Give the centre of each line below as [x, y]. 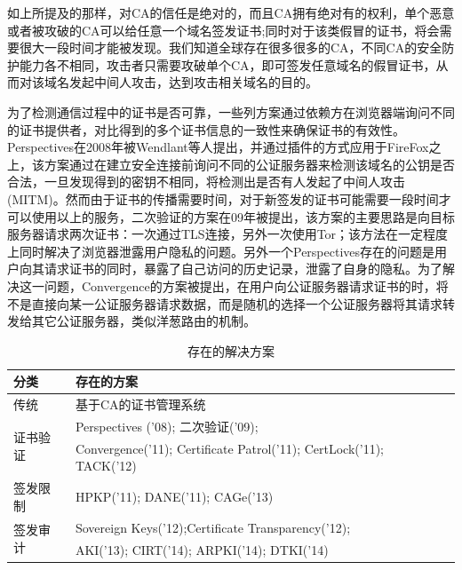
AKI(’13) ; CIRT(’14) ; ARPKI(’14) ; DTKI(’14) [202, 549]
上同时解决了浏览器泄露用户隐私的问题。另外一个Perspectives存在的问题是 [221, 251]
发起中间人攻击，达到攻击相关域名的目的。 [193, 82]
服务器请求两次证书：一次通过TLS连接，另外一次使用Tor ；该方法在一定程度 [228, 234]
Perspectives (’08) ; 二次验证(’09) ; [167, 426]
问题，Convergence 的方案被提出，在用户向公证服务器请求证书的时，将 [246, 285]
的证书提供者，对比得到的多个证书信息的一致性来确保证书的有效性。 [206, 129]
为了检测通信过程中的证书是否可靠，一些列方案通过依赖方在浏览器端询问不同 [231, 111]
